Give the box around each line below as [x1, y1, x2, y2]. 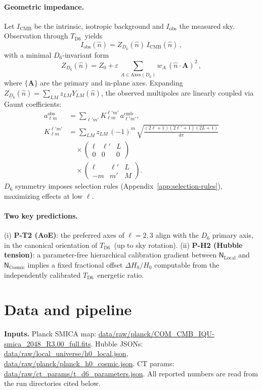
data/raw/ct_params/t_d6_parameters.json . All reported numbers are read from [4, 368, 258, 378]
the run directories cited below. [4, 378, 101, 388]
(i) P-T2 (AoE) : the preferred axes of [4, 230, 124, 240]
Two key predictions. [4, 210, 78, 221]
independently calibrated [4, 269, 81, 280]
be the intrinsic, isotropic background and [34, 20, 164, 31]
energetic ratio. [97, 269, 144, 280]
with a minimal [4, 49, 52, 60]
